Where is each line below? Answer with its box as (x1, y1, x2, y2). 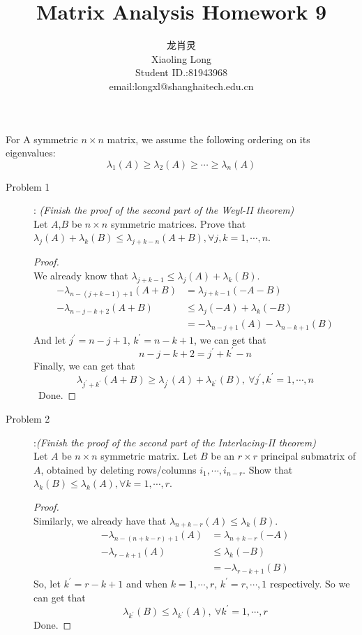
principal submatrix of (260, 448, 356, 463)
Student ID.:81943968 (135, 65, 228, 80)
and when (126, 576, 168, 590)
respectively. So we (269, 576, 350, 590)
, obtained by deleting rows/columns (40, 462, 197, 476)
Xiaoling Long (151, 51, 212, 66)
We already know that (33, 268, 128, 282)
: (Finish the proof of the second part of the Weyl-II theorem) (33, 203, 294, 217)
